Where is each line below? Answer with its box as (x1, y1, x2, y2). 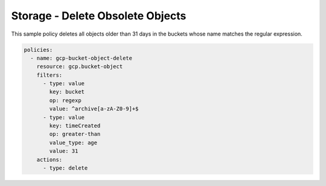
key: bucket (49, 88, 85, 95)
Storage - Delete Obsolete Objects (11, 9, 187, 22)
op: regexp (49, 97, 81, 104)
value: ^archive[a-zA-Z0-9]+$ (49, 106, 139, 112)
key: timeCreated (49, 123, 101, 129)
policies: (24, 46, 53, 53)
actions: (36, 156, 63, 163)
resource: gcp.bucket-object (36, 63, 123, 70)
